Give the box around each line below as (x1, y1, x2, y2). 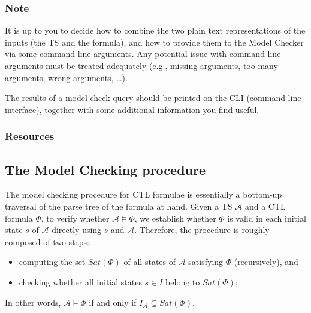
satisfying (188, 255, 224, 268)
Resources (5, 129, 55, 144)
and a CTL (244, 200, 286, 213)
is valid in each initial (227, 211, 306, 224)
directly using (52, 223, 102, 236)
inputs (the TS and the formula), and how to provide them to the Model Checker (5, 35, 304, 48)
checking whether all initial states (19, 275, 142, 288)
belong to (165, 275, 200, 288)
